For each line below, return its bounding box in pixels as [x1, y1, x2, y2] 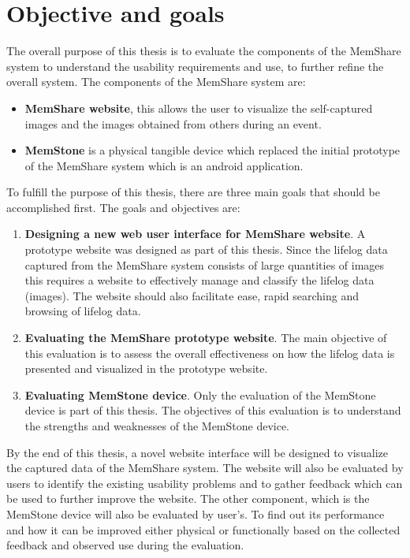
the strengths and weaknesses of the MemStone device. [24, 418, 290, 433]
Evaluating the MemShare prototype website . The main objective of [24, 329, 387, 346]
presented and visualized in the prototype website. [24, 360, 268, 377]
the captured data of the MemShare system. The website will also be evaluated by [6, 459, 404, 476]
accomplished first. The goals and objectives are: [6, 199, 240, 215]
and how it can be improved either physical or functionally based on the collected [6, 521, 401, 538]
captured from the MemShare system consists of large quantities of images [24, 256, 385, 273]
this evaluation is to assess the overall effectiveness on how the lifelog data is [24, 344, 395, 361]
